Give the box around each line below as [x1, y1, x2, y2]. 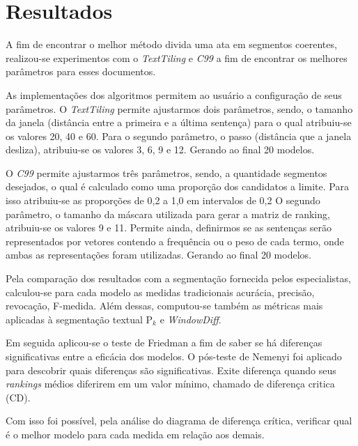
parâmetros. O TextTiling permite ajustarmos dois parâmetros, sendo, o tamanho [6, 101, 353, 116]
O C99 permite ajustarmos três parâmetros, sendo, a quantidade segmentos [6, 165, 327, 180]
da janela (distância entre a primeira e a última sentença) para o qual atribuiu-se [6, 115, 352, 130]
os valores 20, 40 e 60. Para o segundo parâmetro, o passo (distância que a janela [6, 128, 352, 143]
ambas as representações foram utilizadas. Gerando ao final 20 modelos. [6, 247, 311, 262]
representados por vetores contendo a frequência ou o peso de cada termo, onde [6, 233, 344, 248]
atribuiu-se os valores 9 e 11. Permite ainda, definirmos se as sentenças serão [6, 220, 332, 235]
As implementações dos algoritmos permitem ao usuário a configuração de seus [6, 87, 342, 102]
